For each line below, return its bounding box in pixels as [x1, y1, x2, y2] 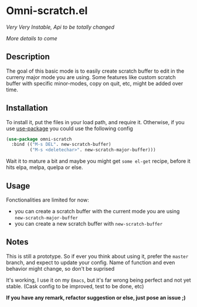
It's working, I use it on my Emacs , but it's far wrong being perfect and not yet [6, 277, 192, 284]
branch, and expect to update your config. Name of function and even [6, 259, 175, 266]
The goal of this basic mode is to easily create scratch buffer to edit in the [6, 67, 185, 74]
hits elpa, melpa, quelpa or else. [6, 164, 83, 171]
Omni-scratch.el [6, 4, 88, 18]
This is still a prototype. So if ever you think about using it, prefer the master [6, 253, 189, 260]
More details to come [6, 35, 57, 42]
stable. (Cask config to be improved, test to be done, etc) [6, 282, 144, 289]
